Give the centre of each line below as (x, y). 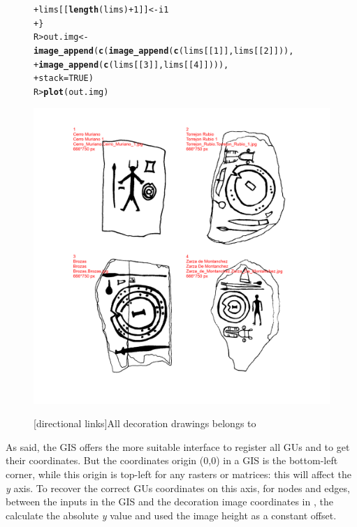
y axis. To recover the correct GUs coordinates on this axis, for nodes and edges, (178, 488)
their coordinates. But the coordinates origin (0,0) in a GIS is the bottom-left (172, 460)
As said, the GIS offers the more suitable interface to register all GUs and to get (178, 446)
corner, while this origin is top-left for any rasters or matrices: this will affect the (179, 474)
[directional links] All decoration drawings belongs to (145, 423)
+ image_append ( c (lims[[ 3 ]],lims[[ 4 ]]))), (131, 65)
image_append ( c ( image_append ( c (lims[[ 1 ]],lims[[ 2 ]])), (164, 51)
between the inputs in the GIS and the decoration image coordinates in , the (169, 502)
